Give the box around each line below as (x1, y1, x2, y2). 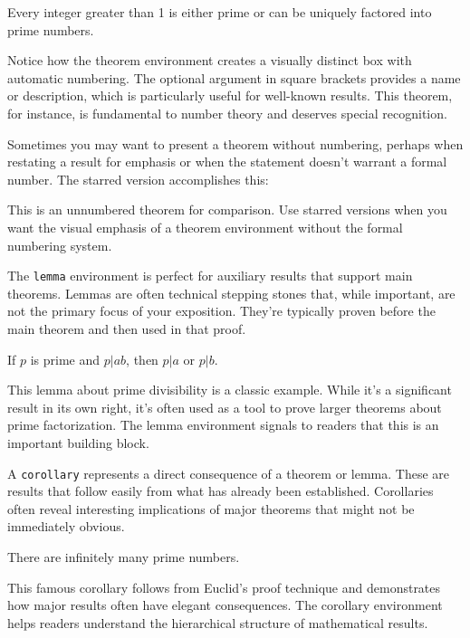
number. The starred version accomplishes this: (7, 169, 269, 188)
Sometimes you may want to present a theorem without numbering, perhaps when (7, 134, 464, 153)
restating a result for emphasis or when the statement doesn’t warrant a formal (7, 152, 447, 171)
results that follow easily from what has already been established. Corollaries (7, 481, 434, 500)
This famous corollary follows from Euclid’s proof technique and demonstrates (7, 577, 441, 596)
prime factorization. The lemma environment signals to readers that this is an (7, 415, 439, 434)
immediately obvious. (7, 517, 125, 536)
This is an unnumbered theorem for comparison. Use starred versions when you (7, 200, 447, 219)
